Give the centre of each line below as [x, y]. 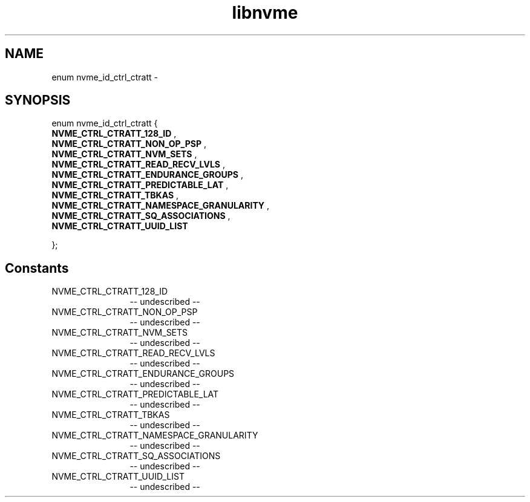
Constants [37, 268]
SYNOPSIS [38, 100]
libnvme [265, 13]
